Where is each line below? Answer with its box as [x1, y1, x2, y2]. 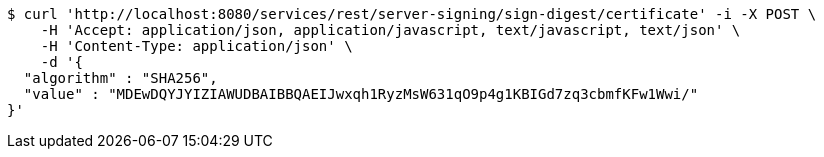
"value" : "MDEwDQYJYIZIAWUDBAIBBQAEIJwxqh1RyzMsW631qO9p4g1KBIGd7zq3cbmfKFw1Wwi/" [23, 86, 699, 102]
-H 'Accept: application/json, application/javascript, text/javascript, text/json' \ [40, 22, 741, 38]
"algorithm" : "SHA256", [23, 70, 218, 86]
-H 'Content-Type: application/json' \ [40, 38, 353, 54]
